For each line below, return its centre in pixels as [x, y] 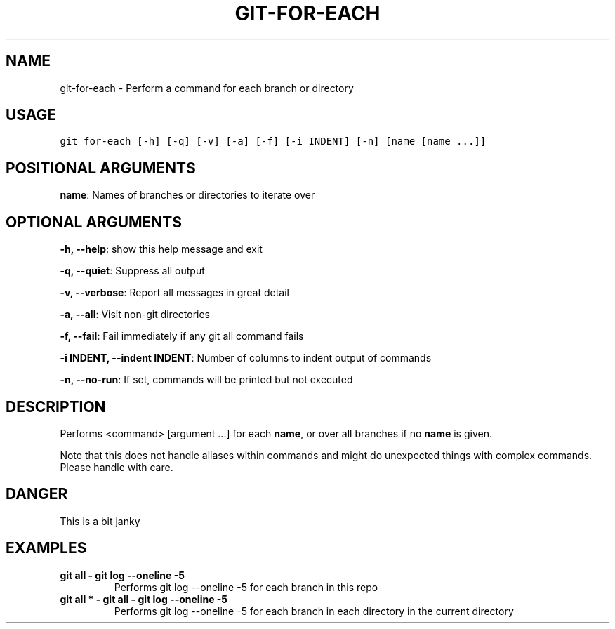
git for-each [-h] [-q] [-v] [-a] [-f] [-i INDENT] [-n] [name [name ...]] [273, 141]
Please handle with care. [117, 467]
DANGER [37, 494]
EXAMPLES [46, 548]
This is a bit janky [100, 521]
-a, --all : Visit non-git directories [135, 314]
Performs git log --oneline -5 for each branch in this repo [246, 587]
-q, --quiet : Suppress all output [132, 271]
